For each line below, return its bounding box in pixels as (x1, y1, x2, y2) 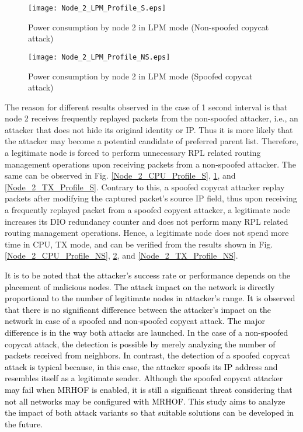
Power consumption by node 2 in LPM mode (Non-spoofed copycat (28, 20, 269, 33)
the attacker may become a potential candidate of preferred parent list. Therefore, (5, 135, 298, 147)
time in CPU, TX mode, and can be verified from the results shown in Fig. (5, 238, 273, 250)
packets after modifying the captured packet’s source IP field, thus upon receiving (5, 192, 297, 204)
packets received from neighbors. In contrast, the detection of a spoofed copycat (5, 349, 290, 361)
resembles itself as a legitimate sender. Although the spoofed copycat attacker (5, 372, 283, 384)
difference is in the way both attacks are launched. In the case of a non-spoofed (5, 326, 288, 338)
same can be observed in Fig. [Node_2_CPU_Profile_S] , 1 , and (5, 169, 236, 182)
